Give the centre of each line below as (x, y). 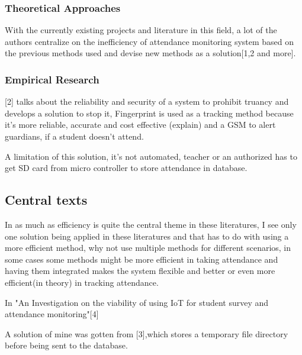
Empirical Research (52, 79)
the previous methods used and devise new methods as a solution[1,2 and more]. (150, 53)
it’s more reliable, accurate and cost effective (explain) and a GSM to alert (140, 125)
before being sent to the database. (66, 345)
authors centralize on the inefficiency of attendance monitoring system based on (150, 41)
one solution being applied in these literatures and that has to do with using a (147, 236)
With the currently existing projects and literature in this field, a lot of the (141, 30)
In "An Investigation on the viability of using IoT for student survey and (137, 302)
